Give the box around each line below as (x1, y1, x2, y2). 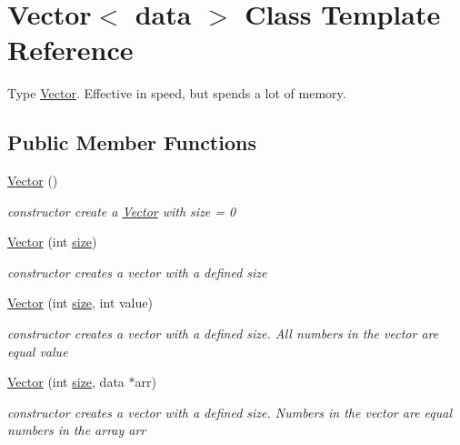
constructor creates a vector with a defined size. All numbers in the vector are (7, 324, 439, 343)
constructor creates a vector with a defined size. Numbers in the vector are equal (7, 402, 453, 421)
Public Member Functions (7, 128, 256, 157)
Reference (7, 31, 134, 68)
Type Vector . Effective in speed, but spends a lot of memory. (7, 84, 346, 103)
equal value (7, 341, 68, 360)
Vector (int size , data (7, 372, 125, 391)
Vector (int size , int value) (7, 293, 153, 312)
